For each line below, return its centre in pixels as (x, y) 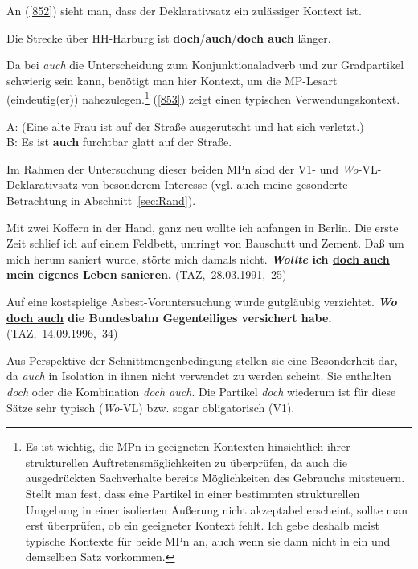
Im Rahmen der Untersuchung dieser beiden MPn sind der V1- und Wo (182, 168)
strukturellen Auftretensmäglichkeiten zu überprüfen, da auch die (186, 462)
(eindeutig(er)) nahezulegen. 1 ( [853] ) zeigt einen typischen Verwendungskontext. (203, 98)
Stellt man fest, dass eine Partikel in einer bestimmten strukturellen (193, 493)
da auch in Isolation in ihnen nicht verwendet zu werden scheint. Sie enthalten (199, 376)
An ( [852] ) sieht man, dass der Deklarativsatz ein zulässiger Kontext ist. (184, 10)
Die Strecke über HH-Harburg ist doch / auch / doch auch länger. (169, 37)
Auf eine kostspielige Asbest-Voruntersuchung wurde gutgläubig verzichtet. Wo (202, 301)
